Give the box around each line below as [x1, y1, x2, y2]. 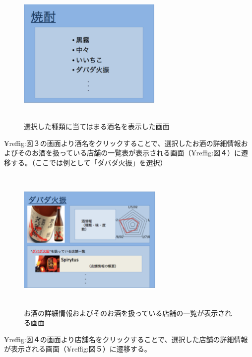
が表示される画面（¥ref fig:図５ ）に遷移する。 [4, 344, 151, 354]
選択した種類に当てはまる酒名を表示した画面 [24, 121, 170, 132]
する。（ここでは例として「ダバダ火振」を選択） [10, 157, 167, 167]
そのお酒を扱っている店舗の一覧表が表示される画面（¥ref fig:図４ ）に [17, 147, 242, 158]
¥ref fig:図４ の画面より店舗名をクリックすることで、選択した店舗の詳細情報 [4, 334, 248, 344]
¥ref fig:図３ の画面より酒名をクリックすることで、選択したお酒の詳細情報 [4, 138, 241, 148]
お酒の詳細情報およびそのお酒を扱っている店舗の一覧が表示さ [24, 307, 225, 318]
